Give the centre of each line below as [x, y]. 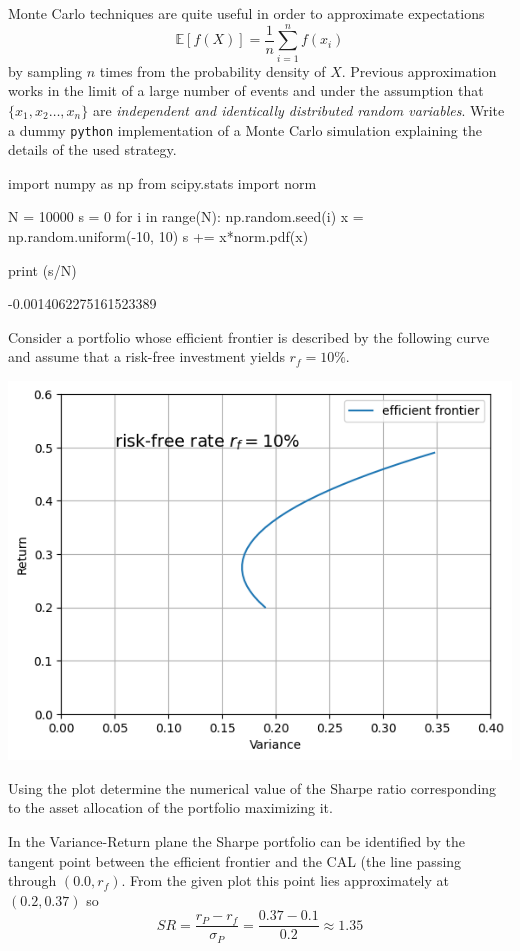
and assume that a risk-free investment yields [146, 356]
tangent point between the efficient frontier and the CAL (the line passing [235, 860]
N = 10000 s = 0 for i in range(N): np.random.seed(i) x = [186, 216]
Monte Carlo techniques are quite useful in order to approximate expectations [246, 13]
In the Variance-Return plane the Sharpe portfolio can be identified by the [236, 840]
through [32, 880]
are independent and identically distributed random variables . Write [298, 109]
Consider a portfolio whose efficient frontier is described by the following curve [249, 336]
